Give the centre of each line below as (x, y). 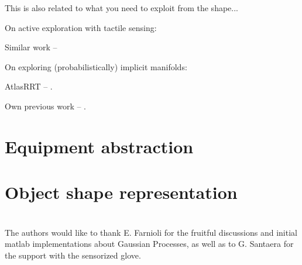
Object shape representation (121, 192)
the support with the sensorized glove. (73, 255)
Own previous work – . (46, 106)
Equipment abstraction (99, 146)
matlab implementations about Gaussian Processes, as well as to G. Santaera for (149, 244)
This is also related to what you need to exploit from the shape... (121, 8)
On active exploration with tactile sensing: (81, 27)
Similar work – (31, 47)
